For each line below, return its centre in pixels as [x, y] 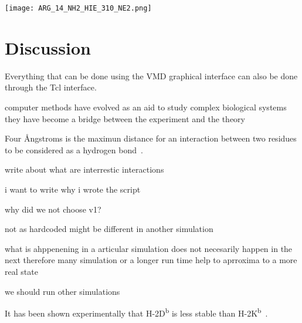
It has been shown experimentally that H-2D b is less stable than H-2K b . [136, 312]
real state [21, 271]
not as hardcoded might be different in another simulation [109, 229]
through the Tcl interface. [51, 87]
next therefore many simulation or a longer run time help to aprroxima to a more [151, 260]
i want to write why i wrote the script [73, 189]
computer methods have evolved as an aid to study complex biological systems [146, 107]
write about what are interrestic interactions [84, 169]
